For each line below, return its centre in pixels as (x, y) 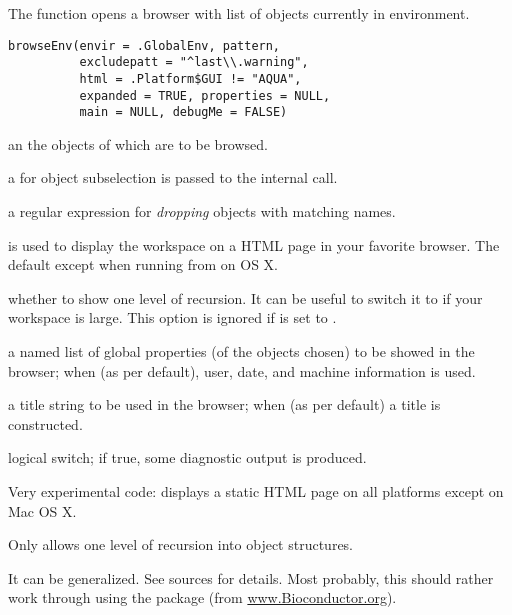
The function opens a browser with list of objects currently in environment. (239, 13)
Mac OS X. (42, 510)
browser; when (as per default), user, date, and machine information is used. (242, 370)
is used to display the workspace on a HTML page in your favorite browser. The (254, 244)
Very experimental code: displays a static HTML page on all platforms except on (256, 491)
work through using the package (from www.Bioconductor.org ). (202, 597)
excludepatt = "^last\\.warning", (194, 62)
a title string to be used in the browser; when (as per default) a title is (224, 404)
